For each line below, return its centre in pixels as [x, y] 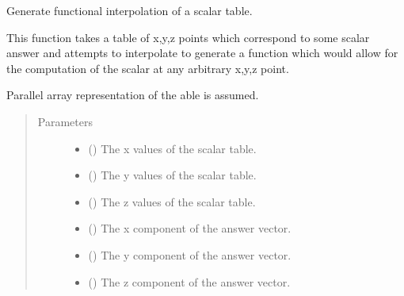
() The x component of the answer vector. [190, 228]
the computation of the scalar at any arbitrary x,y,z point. [148, 68]
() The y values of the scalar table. [172, 175]
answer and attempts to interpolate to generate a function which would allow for [202, 53]
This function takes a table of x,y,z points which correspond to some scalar [188, 37]
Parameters [65, 121]
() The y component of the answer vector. [190, 254]
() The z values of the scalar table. [172, 201]
